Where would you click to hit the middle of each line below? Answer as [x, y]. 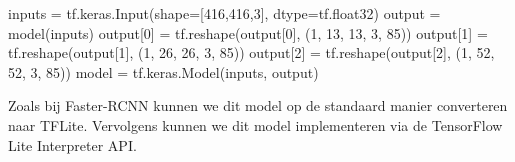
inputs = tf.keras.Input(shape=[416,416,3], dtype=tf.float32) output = [224, 13]
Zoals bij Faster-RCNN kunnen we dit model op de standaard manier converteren [258, 105]
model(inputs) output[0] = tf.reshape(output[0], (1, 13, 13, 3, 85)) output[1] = [248, 32]
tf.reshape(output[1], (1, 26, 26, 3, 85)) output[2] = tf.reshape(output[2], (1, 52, [251, 52]
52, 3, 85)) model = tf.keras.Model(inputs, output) [163, 71]
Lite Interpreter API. [72, 144]
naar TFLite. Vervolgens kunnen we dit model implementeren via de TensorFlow [255, 124]
